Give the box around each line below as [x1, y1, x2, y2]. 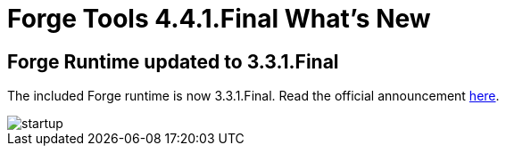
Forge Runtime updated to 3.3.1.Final [7, 50, 339, 73]
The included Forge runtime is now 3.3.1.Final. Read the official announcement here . [7, 88, 500, 104]
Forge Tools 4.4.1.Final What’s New [7, 4, 431, 34]
